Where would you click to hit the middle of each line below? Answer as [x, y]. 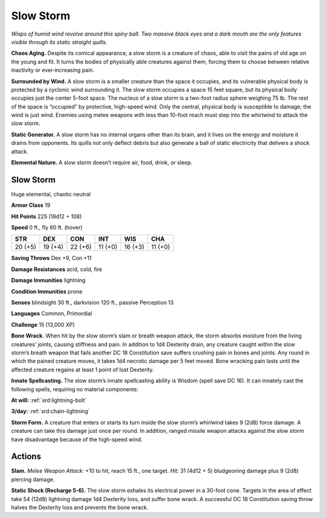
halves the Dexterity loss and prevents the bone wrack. [80, 507]
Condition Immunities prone [47, 291]
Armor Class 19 [31, 205]
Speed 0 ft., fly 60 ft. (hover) [47, 228]
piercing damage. [33, 479]
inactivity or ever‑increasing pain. [53, 70]
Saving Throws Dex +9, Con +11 [51, 258]
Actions [26, 457]
